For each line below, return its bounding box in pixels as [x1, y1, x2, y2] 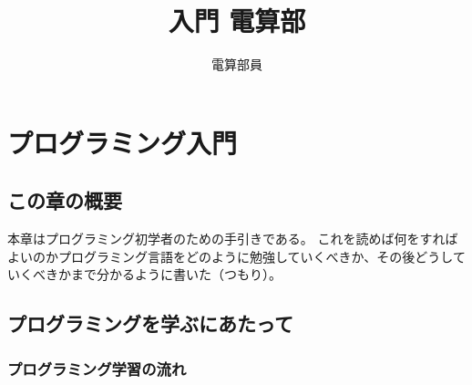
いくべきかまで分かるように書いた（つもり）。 [7, 265, 282, 284]
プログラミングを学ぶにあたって [7, 309, 293, 338]
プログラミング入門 [7, 123, 238, 161]
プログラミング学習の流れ [7, 357, 187, 380]
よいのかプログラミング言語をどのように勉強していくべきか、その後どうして [7, 246, 466, 265]
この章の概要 [7, 186, 122, 214]
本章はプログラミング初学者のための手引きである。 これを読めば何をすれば [7, 229, 458, 248]
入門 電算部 [168, 2, 306, 39]
